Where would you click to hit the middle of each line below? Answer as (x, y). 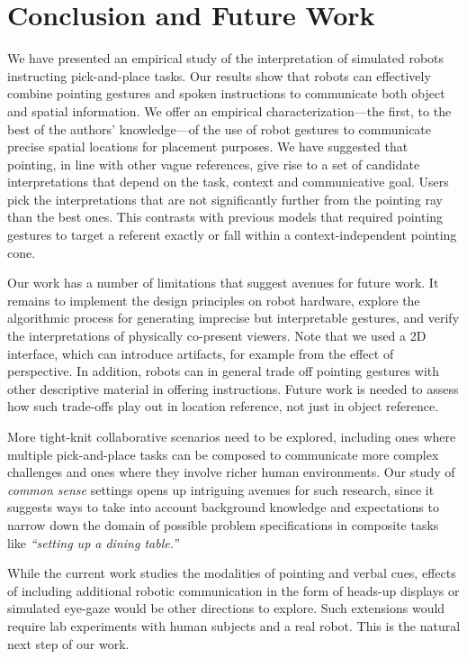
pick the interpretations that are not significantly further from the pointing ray (225, 199)
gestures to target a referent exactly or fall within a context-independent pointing (232, 235)
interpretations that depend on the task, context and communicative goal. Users (228, 182)
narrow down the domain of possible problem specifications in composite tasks (223, 524)
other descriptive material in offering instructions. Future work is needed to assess (233, 388)
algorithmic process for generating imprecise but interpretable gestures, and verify (233, 318)
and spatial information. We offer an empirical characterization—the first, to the (229, 110)
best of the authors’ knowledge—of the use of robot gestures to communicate (220, 128)
